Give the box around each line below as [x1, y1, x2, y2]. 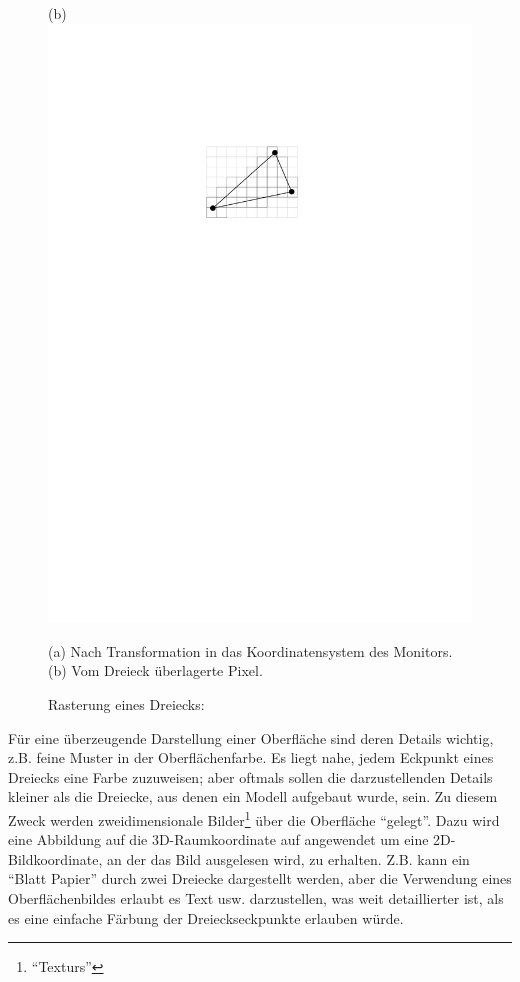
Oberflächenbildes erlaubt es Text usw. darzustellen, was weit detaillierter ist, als [8, 888, 504, 909]
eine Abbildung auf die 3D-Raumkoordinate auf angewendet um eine [8, 829, 429, 850]
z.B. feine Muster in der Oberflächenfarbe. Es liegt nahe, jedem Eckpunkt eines [8, 747, 494, 768]
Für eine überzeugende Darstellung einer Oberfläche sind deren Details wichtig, [8, 727, 494, 748]
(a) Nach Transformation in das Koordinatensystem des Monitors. [48, 640, 453, 661]
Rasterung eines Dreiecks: [48, 694, 205, 715]
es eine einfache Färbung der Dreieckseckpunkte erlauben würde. [8, 907, 404, 928]
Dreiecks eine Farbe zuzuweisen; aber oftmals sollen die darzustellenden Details [8, 766, 493, 787]
